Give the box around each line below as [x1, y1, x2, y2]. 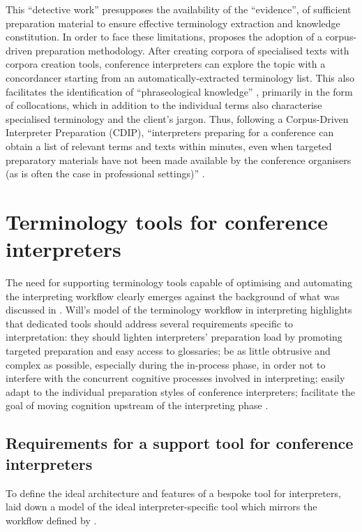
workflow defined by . [6, 512, 97, 527]
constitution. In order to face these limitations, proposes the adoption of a [6, 29, 322, 44]
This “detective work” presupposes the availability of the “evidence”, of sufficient [6, 2, 352, 16]
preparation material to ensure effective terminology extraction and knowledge [6, 15, 340, 30]
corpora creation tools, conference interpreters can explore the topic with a [6, 57, 326, 71]
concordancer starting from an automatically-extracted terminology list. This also [6, 70, 354, 84]
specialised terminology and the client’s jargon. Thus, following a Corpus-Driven [6, 111, 349, 126]
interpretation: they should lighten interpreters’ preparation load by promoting [6, 330, 342, 344]
